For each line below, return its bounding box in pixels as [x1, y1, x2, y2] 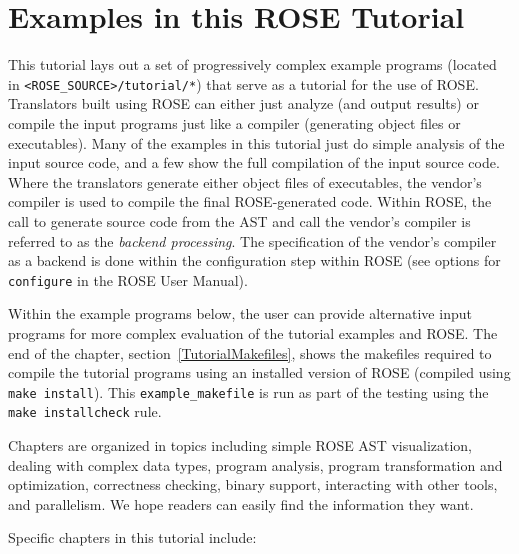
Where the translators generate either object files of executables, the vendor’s [8, 171, 482, 192]
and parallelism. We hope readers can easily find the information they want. [8, 493, 474, 514]
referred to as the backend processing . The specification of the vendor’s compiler [8, 230, 497, 251]
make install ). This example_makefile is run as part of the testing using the [8, 381, 489, 402]
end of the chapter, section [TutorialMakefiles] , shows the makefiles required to [8, 342, 492, 363]
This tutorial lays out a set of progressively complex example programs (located [8, 54, 497, 75]
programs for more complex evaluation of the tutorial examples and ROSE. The [8, 322, 498, 343]
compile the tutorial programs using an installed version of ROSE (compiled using [8, 362, 511, 383]
